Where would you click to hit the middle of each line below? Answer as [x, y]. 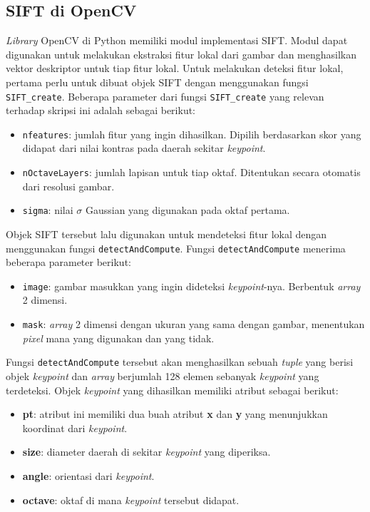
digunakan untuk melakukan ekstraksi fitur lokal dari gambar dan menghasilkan [181, 54]
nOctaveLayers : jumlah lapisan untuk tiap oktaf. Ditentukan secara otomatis [191, 172]
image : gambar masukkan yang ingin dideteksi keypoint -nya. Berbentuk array [191, 286]
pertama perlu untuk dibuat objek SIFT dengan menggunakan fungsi [157, 82]
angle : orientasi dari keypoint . [88, 475]
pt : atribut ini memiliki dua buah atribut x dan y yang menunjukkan [175, 414]
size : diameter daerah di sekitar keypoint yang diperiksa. [147, 452]
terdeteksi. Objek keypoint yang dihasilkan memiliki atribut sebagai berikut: [172, 390]
